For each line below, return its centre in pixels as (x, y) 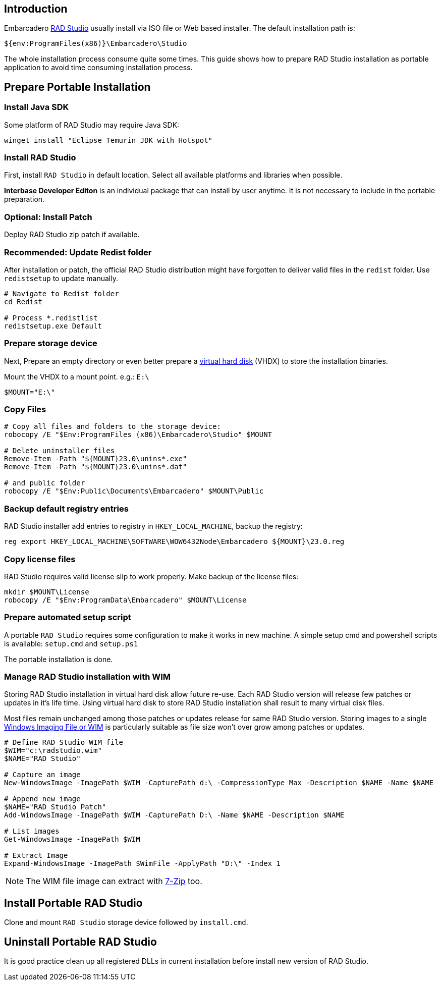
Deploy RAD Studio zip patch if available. (72, 235)
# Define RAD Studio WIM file (64, 743)
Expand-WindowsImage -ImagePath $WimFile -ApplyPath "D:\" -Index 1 (142, 864)
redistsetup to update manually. (61, 278)
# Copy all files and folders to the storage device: (113, 427)
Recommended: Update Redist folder (78, 252)
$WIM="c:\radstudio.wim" (53, 751)
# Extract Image (36, 856)
